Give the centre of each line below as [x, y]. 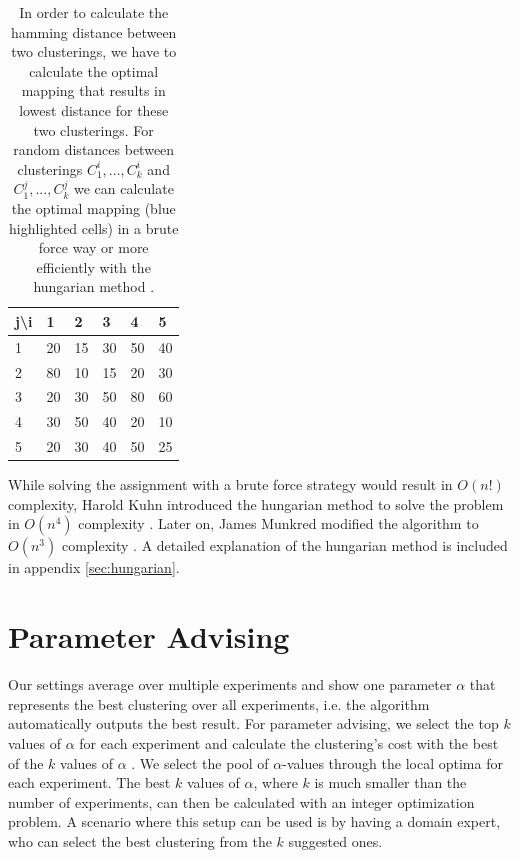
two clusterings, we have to [94, 51]
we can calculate [123, 188]
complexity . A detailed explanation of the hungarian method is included [284, 545]
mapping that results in [93, 90]
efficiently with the [93, 266]
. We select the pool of [200, 762]
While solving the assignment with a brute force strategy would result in [230, 484]
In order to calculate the [94, 12]
